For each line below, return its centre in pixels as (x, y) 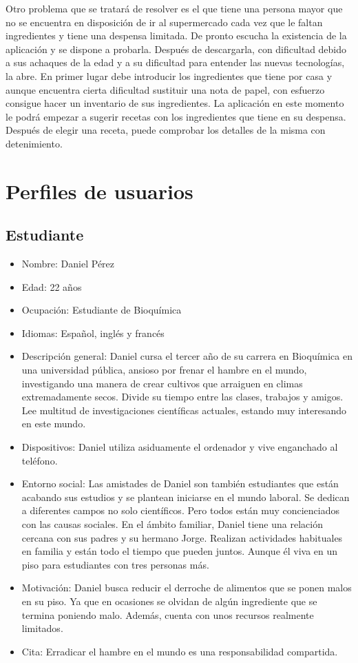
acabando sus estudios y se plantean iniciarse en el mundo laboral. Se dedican (186, 497)
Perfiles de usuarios (99, 191)
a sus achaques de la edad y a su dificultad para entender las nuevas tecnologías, (175, 62)
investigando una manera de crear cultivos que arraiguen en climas (162, 383)
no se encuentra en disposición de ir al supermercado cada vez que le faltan (164, 22)
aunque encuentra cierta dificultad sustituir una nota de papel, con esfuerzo (165, 89)
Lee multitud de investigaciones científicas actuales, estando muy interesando (184, 410)
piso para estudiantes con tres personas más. (115, 564)
